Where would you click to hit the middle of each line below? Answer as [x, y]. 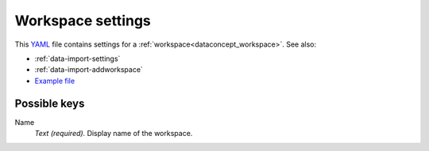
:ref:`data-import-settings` [77, 59]
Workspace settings [83, 21]
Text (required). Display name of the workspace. [114, 134]
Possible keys [50, 103]
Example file [55, 81]
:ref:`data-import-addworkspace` [89, 70]
